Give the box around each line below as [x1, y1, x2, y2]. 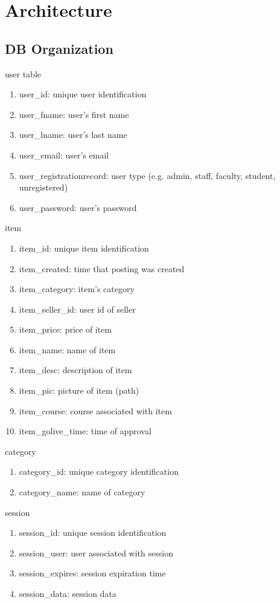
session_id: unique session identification [19, 526, 167, 539]
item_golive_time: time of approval [19, 425, 151, 437]
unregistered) [19, 181, 68, 194]
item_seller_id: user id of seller [19, 302, 136, 315]
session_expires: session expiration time [19, 567, 166, 579]
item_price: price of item [19, 323, 112, 336]
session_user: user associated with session [19, 546, 173, 559]
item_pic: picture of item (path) [19, 384, 139, 397]
